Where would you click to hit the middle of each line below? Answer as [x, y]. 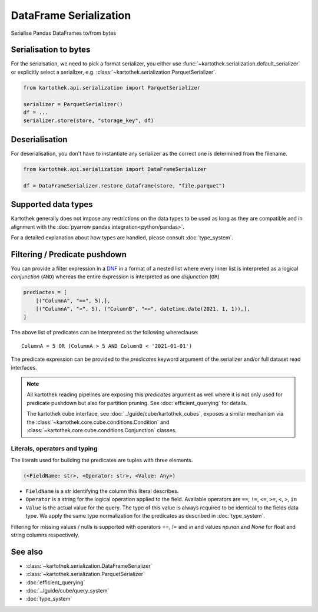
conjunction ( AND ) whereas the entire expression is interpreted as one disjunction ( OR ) [115, 277]
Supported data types [52, 204]
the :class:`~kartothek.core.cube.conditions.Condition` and [98, 422]
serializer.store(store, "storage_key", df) [89, 121]
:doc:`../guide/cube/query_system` [67, 591]
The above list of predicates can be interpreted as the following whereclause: [105, 333]
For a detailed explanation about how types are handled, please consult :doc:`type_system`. [122, 237]
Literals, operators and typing [54, 448]
